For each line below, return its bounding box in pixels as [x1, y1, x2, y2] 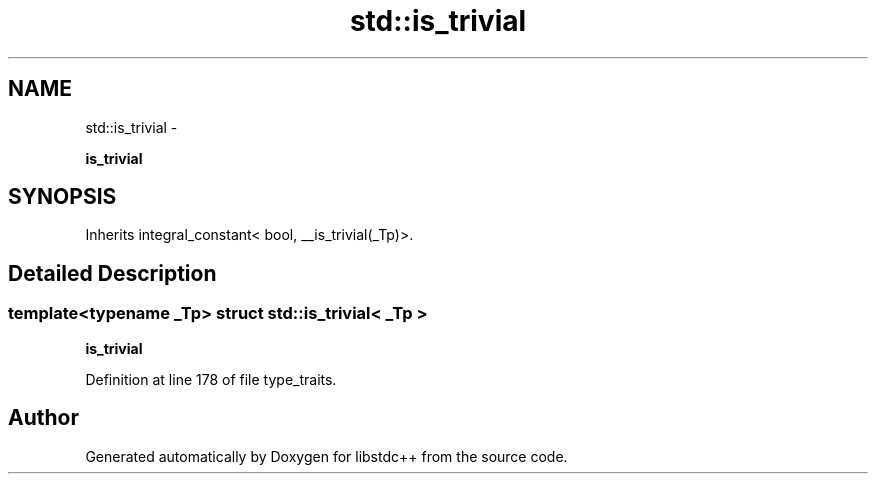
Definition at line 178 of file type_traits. [85, 370, 337, 388]
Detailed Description [8, 260, 217, 286]
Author [8, 405, 79, 431]
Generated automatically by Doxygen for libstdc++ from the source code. [85, 447, 568, 465]
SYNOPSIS [8, 184, 117, 210]
